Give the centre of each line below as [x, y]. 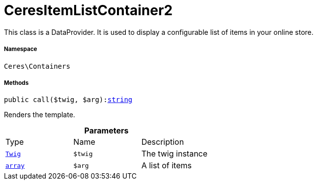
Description [163, 142]
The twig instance [174, 154]
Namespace [21, 49]
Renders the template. [40, 115]
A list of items [166, 166]
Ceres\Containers [37, 66]
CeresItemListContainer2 [88, 10]
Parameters [106, 131]
